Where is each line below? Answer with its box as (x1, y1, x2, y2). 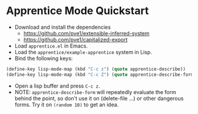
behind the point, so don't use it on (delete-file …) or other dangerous (14, 95, 184, 102)
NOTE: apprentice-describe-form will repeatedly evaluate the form (14, 88, 177, 95)
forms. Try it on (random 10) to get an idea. (14, 101, 119, 108)
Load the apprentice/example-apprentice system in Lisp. (14, 48, 152, 55)
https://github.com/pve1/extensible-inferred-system (23, 29, 150, 36)
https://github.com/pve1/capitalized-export (23, 36, 128, 43)
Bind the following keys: (14, 55, 73, 62)
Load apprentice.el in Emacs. (14, 42, 88, 49)
